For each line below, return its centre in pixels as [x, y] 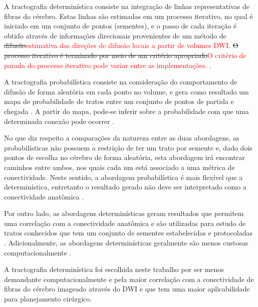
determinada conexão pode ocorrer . [59, 121]
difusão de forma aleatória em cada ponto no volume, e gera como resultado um [126, 91]
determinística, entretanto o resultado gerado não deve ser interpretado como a [125, 187]
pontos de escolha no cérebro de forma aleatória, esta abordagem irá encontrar [124, 157]
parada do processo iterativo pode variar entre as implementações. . [108, 65]
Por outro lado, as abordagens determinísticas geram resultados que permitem [124, 213]
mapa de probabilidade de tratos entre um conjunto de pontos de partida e [119, 101]
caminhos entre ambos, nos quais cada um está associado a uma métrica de [119, 167]
